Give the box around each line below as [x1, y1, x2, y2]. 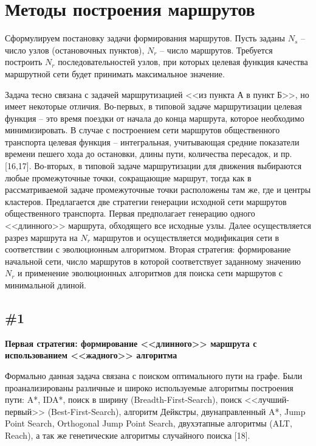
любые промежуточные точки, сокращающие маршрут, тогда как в [5, 171, 252, 184]
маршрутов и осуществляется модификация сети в [93, 231, 280, 243]
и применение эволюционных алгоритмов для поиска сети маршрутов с [18, 267, 283, 279]
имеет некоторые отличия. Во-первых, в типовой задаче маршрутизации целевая [5, 100, 302, 113]
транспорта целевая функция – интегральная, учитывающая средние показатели [5, 135, 300, 148]
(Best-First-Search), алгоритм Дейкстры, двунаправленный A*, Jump [47, 405, 306, 417]
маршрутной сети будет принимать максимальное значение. [5, 67, 225, 80]
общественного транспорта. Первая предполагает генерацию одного [5, 207, 255, 220]
